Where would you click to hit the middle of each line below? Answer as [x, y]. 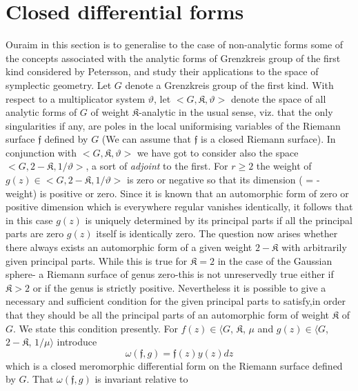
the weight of [284, 166]
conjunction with [41, 152]
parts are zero [35, 233]
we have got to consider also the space [218, 152]
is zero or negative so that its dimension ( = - [223, 180]
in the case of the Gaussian [275, 260]
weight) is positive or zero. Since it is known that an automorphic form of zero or [177, 193]
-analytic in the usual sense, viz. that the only [236, 112]
